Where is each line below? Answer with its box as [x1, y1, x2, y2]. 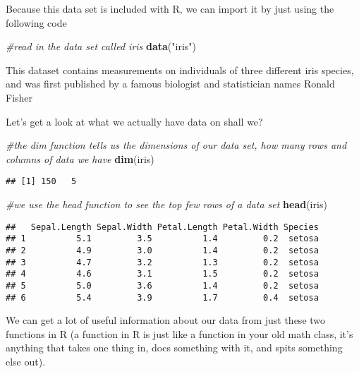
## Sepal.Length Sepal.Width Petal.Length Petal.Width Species [6, 222, 319, 232]
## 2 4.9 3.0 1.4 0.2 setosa [6, 245, 319, 255]
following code [6, 15, 67, 30]
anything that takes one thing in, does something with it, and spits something [6, 340, 343, 355]
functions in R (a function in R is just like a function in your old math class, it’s [6, 326, 353, 341]
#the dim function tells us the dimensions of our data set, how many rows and [6, 138, 347, 152]
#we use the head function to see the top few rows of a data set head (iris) [6, 197, 327, 211]
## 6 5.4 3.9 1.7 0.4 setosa [6, 292, 319, 303]
